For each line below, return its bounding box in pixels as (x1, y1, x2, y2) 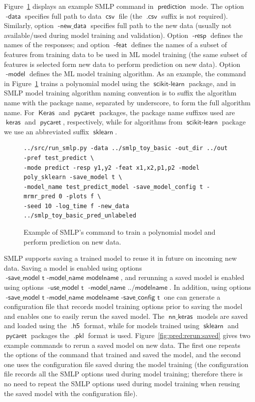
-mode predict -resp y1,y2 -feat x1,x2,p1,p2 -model (24, 164, 199, 171)
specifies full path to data (25, 10, 102, 21)
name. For (4, 107, 34, 117)
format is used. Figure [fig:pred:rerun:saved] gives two (88, 330, 251, 340)
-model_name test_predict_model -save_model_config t (24, 183, 203, 190)
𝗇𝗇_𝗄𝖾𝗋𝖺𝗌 (169, 313, 193, 320)
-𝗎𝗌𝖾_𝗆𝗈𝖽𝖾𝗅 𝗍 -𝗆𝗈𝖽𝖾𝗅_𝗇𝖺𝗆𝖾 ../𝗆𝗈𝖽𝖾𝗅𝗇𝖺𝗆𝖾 (48, 284, 168, 292)
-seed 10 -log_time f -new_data (24, 202, 129, 210)
